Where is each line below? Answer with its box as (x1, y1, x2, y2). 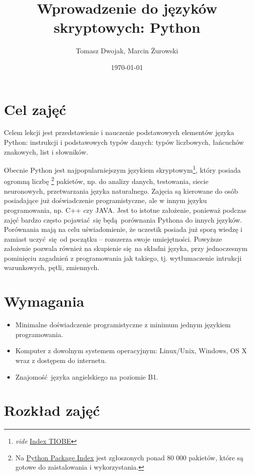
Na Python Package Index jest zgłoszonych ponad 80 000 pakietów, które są (15, 452, 243, 462)
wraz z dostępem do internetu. (15, 355, 106, 365)
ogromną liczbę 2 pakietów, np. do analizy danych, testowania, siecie (4, 175, 209, 186)
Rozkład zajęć (4, 400, 100, 420)
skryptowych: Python (53, 17, 201, 37)
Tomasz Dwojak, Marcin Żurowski (76, 45, 178, 56)
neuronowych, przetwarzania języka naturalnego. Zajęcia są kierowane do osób (4, 185, 238, 196)
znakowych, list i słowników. (4, 146, 88, 157)
